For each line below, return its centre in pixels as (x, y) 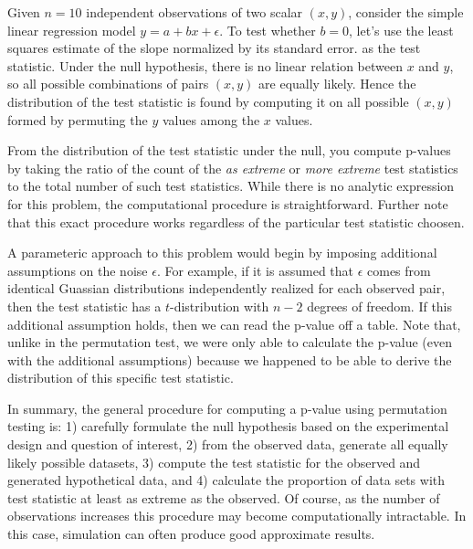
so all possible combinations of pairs (108, 84)
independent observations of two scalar (194, 12)
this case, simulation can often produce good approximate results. (191, 534)
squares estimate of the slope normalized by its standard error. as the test (214, 48)
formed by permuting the (78, 119)
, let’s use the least (401, 30)
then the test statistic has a (84, 306)
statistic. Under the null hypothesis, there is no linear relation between (205, 65)
